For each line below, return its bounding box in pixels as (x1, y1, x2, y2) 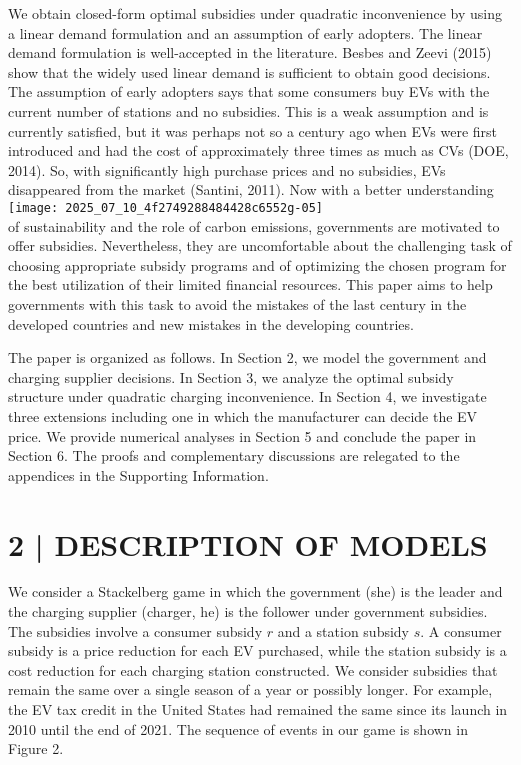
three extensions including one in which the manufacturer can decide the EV (8, 405, 478, 426)
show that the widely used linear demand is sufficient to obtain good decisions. (8, 61, 491, 82)
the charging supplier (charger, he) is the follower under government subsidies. (8, 601, 488, 622)
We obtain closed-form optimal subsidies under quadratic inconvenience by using (8, 3, 503, 23)
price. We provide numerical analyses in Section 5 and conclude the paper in (8, 425, 477, 446)
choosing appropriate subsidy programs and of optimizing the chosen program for (8, 254, 507, 275)
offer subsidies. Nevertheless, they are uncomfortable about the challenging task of (8, 235, 512, 256)
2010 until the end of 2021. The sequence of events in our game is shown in (8, 718, 468, 739)
